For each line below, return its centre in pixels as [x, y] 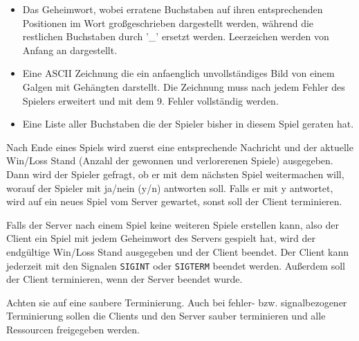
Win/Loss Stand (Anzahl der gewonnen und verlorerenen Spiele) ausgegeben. [170, 160]
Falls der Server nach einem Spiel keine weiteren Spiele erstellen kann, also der [173, 224]
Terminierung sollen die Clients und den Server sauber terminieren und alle [166, 316]
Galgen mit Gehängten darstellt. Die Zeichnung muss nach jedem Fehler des [184, 86]
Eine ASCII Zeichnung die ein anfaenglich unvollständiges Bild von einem [178, 73]
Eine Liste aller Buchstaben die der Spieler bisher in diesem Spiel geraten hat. [188, 124]
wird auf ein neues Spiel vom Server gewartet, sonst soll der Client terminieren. [174, 201]
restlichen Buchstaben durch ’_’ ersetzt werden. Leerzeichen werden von [176, 36]
